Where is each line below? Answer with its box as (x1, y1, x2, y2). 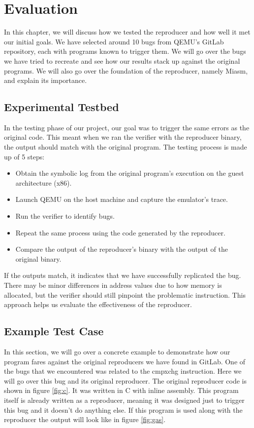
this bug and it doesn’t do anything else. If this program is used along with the (4, 404, 243, 415)
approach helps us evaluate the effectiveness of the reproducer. (4, 299, 192, 310)
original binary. (15, 253, 62, 264)
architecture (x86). (15, 177, 72, 188)
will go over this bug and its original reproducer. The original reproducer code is (4, 375, 247, 386)
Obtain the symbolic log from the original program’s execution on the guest (15, 168, 244, 178)
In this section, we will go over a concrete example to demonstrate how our (4, 347, 230, 356)
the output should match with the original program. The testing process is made (4, 142, 247, 152)
